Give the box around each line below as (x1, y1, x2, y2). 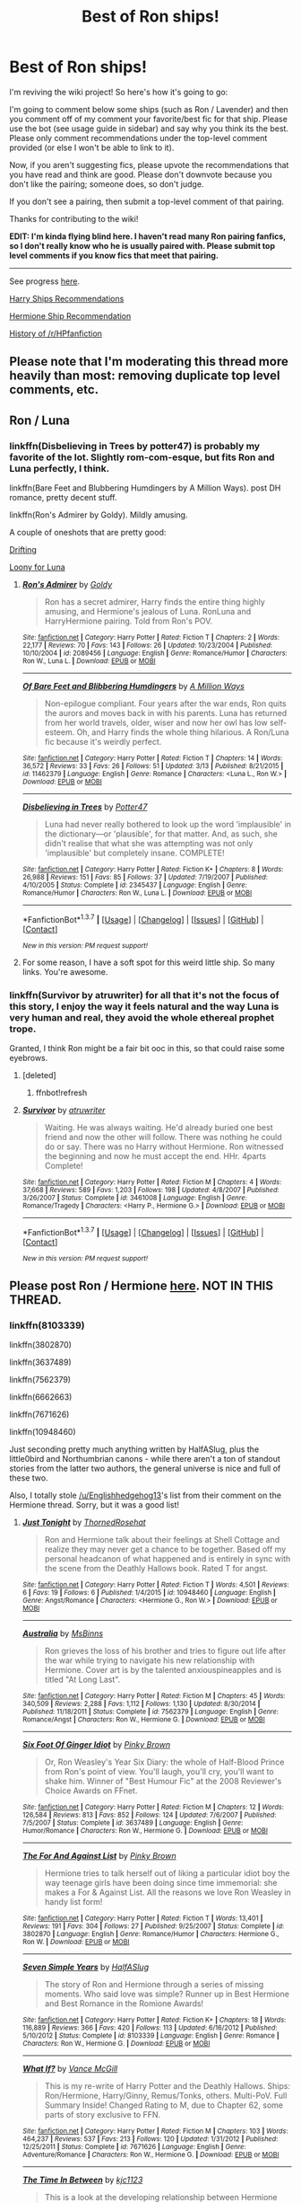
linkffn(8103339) (9, 1319, 85, 1332)
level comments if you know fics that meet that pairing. (9, 250, 219, 261)
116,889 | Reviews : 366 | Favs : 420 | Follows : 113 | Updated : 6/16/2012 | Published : (21, 2023, 278, 2032)
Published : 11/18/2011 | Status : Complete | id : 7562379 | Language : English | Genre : (21, 1707, 279, 1717)
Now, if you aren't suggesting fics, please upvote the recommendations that (9, 159, 289, 170)
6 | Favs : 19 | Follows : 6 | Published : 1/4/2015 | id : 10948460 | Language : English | (21, 1588, 276, 1597)
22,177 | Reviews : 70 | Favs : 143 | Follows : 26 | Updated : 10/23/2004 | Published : (21, 641, 273, 650)
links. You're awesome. (21, 966, 108, 977)
